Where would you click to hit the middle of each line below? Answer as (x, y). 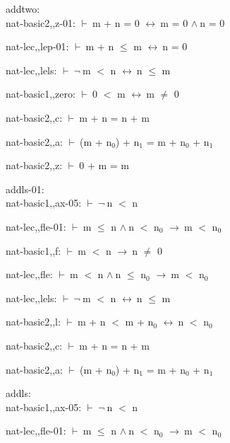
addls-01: (25, 189)
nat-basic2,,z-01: (41, 22)
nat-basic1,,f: (34, 250)
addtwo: (23, 8)
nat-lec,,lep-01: (37, 46)
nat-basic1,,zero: (41, 94)
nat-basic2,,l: (33, 322)
